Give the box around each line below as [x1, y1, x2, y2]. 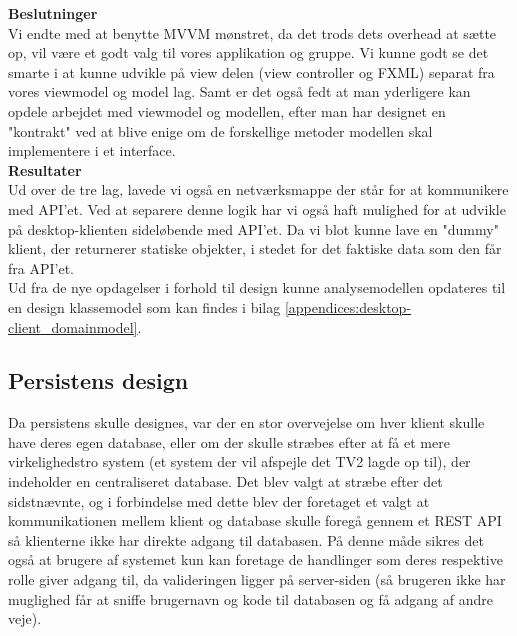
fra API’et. [8, 257, 74, 278]
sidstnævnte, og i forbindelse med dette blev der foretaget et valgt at [8, 490, 430, 511]
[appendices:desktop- [284, 296, 412, 317]
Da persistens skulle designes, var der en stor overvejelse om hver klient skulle [8, 412, 485, 433]
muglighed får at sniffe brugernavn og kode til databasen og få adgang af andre [8, 588, 493, 609]
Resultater [8, 159, 82, 180]
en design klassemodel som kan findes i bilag [8, 296, 281, 317]
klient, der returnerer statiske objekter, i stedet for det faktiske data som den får [8, 238, 502, 259]
